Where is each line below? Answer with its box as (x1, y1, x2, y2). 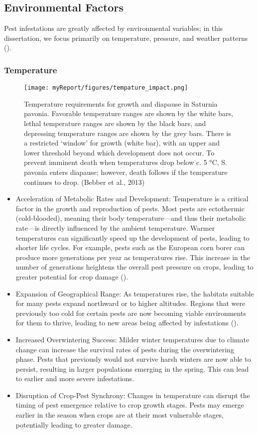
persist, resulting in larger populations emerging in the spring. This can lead (15, 363, 249, 374)
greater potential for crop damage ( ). (15, 271, 129, 282)
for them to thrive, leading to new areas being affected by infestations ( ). (15, 317, 239, 328)
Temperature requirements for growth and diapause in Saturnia (24, 98, 218, 109)
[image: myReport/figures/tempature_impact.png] (24, 84, 188, 92)
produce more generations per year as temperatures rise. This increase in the (15, 252, 250, 262)
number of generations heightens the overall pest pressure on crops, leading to (15, 262, 254, 272)
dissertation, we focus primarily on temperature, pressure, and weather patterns (4, 32, 248, 43)
